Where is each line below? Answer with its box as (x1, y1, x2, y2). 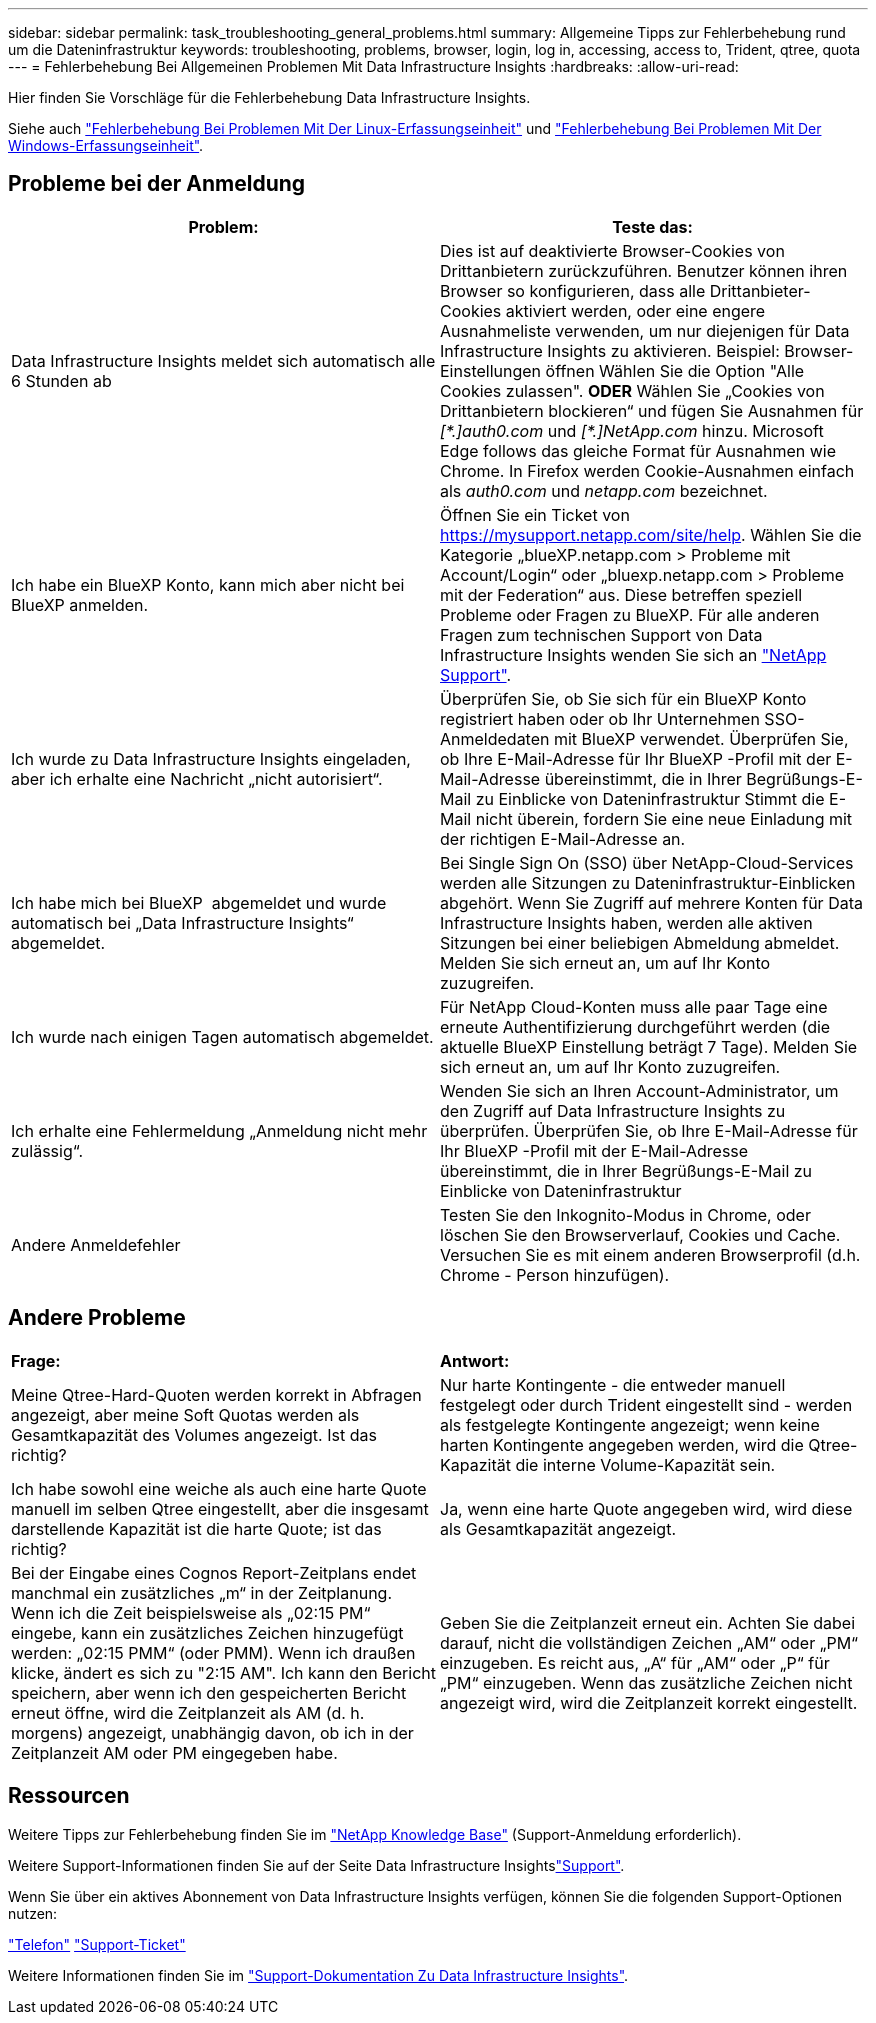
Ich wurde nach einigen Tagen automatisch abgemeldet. (11, 1026, 434, 1047)
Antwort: (440, 1350, 510, 1371)
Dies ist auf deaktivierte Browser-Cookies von (440, 240, 785, 261)
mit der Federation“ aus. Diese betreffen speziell (440, 584, 803, 605)
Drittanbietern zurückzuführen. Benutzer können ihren (440, 260, 848, 281)
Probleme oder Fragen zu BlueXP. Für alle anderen (440, 604, 820, 625)
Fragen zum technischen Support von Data (440, 624, 763, 645)
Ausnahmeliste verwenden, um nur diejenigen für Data (440, 320, 850, 341)
